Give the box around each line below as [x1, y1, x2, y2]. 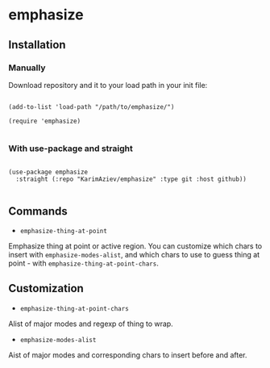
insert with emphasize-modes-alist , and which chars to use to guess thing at [8, 249, 260, 259]
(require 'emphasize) [8, 117, 81, 125]
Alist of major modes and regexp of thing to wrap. [8, 319, 173, 328]
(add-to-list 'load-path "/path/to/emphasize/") [8, 102, 175, 111]
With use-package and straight [8, 143, 133, 154]
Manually [8, 62, 46, 73]
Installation [8, 38, 66, 52]
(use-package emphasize [8, 168, 89, 177]
